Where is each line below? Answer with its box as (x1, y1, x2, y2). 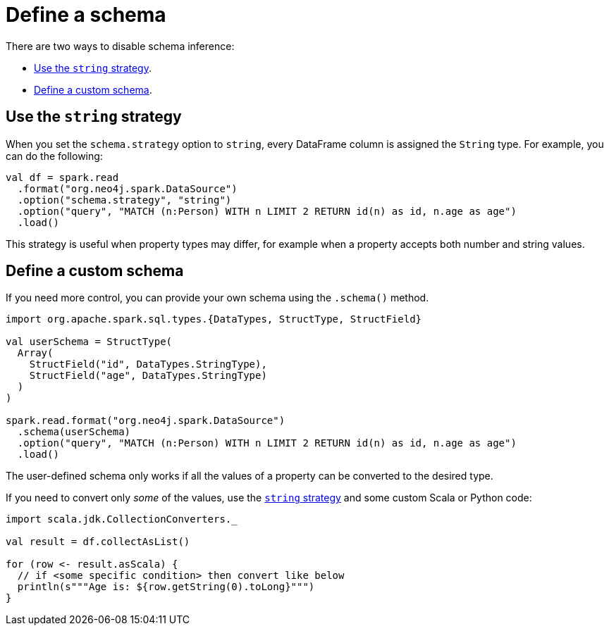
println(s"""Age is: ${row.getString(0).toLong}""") (17, 581, 315, 593)
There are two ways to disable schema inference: (6, 39, 235, 52)
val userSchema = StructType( (6, 336, 173, 348)
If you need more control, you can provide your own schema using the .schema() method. (6, 292, 429, 304)
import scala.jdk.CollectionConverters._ (6, 513, 238, 525)
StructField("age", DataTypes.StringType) (29, 370, 267, 382)
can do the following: (6, 149, 103, 162)
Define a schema (6, 3, 166, 27)
